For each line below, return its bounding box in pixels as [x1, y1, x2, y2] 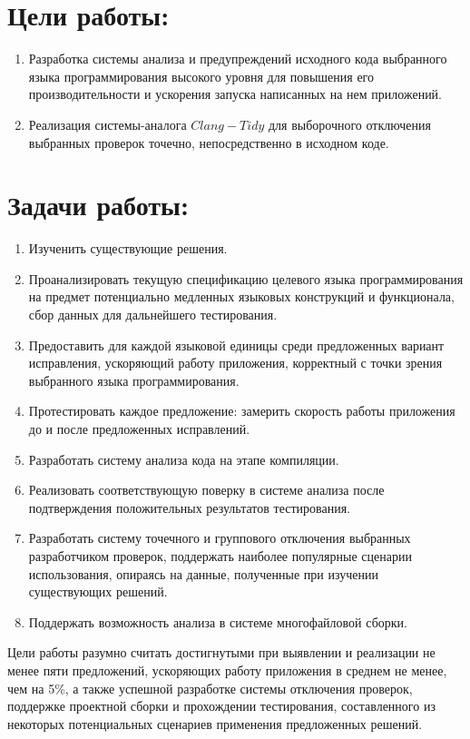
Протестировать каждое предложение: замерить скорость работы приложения [28, 401, 455, 420]
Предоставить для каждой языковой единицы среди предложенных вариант [28, 335, 445, 354]
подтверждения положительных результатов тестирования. [28, 498, 350, 517]
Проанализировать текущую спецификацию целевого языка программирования [28, 269, 464, 288]
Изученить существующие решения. [28, 239, 228, 258]
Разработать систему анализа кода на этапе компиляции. [28, 449, 339, 468]
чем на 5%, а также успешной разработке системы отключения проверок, [7, 678, 413, 697]
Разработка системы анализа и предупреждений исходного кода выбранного [28, 49, 447, 68]
